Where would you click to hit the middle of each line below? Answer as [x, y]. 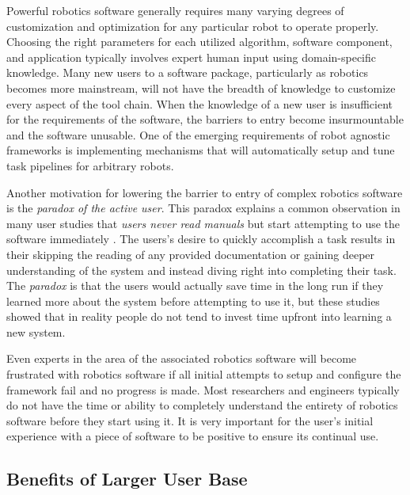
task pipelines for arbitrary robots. [90, 165]
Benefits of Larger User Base [127, 479]
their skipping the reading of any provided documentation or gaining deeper [191, 254]
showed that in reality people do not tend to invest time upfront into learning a [199, 316]
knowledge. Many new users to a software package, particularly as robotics [188, 72]
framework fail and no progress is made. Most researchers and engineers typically [203, 389]
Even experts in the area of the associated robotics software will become [182, 358]
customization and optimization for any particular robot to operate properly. [193, 26]
